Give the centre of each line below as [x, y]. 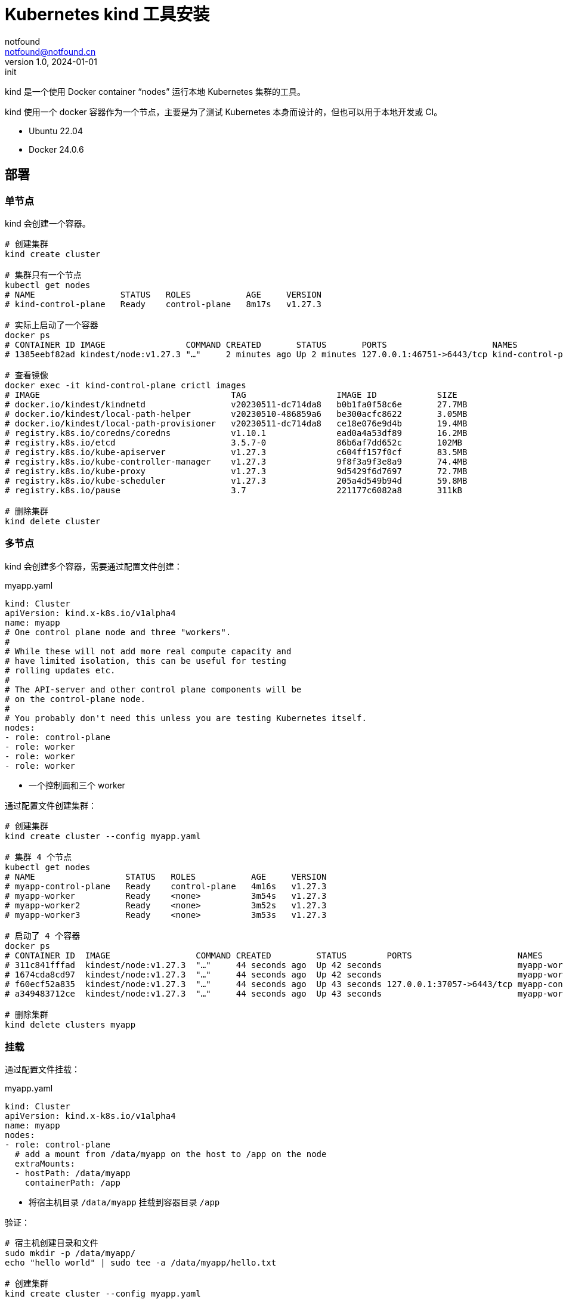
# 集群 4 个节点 [38, 857]
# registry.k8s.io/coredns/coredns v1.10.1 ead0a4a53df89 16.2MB [236, 433]
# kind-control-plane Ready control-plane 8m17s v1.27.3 [163, 304]
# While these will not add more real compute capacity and [148, 651]
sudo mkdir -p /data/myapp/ [70, 1253]
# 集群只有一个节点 [43, 275]
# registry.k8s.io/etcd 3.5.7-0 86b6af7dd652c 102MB [234, 442]
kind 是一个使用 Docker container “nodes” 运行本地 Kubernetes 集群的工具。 [155, 91]
